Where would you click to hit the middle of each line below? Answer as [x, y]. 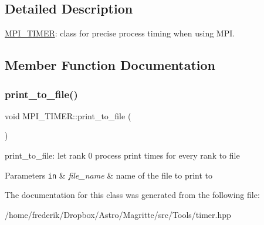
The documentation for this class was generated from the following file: [132, 195]
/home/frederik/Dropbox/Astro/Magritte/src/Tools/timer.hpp [118, 214]
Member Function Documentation [110, 65]
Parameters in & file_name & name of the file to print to [109, 175]
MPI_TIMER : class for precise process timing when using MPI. [120, 33]
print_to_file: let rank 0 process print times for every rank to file [122, 155]
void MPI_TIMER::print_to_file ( [68, 115]
